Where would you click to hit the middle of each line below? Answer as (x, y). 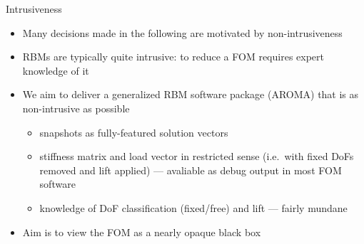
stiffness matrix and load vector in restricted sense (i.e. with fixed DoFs (197, 156)
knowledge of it (56, 70)
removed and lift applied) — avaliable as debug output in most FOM (191, 170)
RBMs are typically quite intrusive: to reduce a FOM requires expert (173, 57)
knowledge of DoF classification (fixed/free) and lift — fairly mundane (193, 207)
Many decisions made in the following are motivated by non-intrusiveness (182, 32)
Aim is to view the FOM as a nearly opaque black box (142, 232)
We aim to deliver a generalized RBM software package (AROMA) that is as (191, 94)
